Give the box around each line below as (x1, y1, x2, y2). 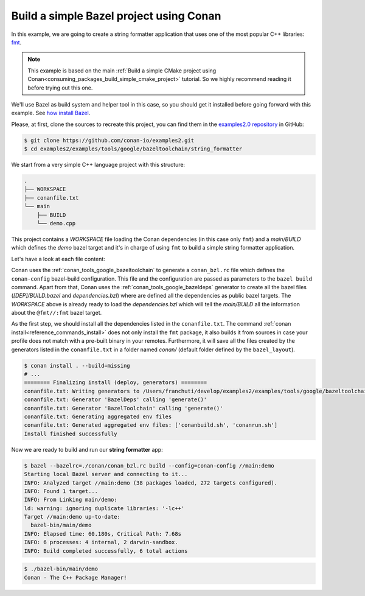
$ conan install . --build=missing (24, 362, 130, 369)
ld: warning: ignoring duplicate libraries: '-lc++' (24, 505, 185, 511)
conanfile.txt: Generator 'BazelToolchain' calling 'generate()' (24, 405, 223, 412)
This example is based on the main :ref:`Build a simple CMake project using (27, 67, 217, 74)
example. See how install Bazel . (11, 110, 91, 117)
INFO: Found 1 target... (24, 488, 99, 494)
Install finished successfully (24, 430, 118, 437)
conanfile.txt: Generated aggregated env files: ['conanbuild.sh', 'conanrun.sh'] (24, 422, 278, 429)
